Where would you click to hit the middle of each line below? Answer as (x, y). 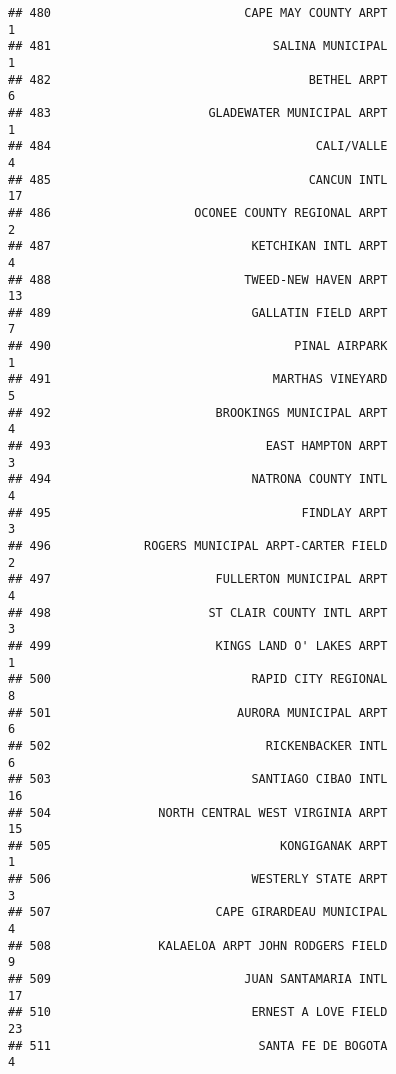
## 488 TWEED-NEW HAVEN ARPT (198, 279)
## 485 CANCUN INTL (198, 179)
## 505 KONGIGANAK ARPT (198, 845)
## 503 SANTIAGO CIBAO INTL (198, 779)
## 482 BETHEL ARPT (198, 79)
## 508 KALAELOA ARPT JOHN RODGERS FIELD (198, 945)
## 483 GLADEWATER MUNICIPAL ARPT (198, 112)
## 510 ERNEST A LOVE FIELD (198, 1012)
